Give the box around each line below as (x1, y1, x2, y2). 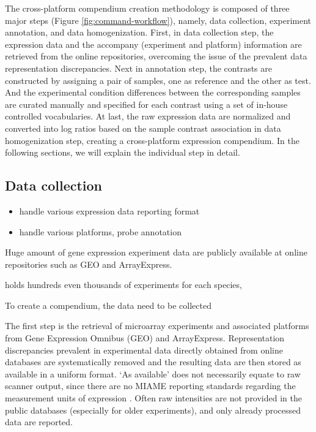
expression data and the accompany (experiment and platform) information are (5, 37, 302, 50)
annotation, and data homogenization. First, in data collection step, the (5, 26, 274, 39)
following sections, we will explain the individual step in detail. (5, 146, 240, 159)
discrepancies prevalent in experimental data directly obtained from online (5, 343, 283, 356)
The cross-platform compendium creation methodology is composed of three (5, 2, 290, 14)
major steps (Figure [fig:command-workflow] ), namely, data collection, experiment (5, 13, 312, 26)
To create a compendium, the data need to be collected (5, 298, 211, 311)
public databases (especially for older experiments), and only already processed (5, 403, 301, 416)
